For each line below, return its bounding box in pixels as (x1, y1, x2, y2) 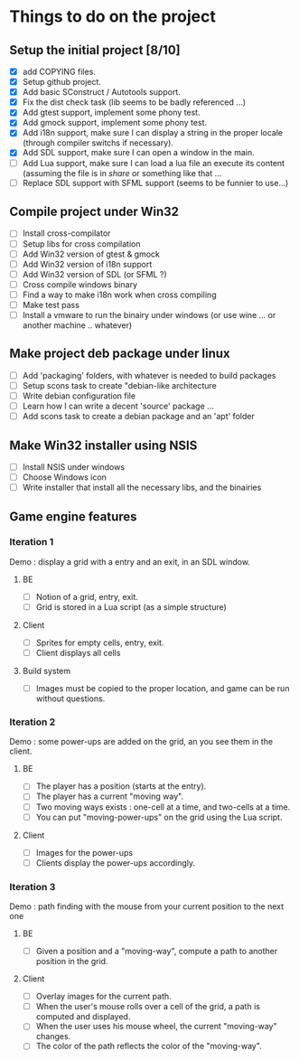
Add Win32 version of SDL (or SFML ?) (22, 268, 167, 279)
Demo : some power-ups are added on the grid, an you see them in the (9, 736, 274, 747)
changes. (35, 1031, 71, 1042)
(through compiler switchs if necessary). (22, 137, 174, 148)
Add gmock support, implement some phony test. (22, 117, 208, 128)
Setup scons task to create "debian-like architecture (22, 380, 217, 390)
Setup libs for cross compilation (22, 238, 142, 249)
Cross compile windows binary (22, 278, 138, 290)
